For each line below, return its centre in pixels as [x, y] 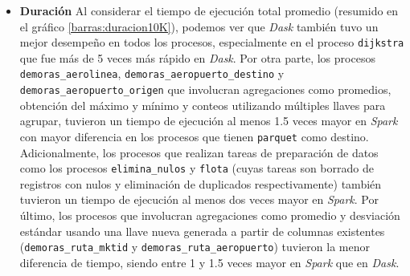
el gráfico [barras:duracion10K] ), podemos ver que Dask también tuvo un [199, 26]
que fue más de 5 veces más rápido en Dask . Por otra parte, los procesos [197, 57]
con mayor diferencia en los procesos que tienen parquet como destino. [194, 136]
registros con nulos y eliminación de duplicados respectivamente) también [201, 183]
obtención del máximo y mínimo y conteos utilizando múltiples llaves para [203, 105]
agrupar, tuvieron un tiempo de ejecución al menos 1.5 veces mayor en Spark [209, 121]
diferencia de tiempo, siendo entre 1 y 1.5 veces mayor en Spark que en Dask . [209, 262]
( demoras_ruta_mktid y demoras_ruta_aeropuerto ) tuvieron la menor [195, 247]
